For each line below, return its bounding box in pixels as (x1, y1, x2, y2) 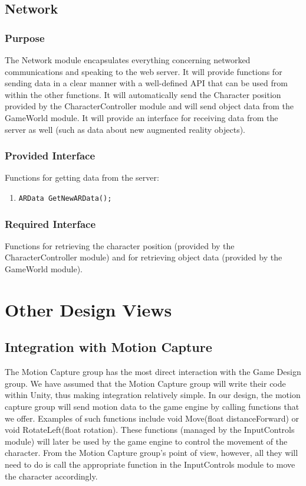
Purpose (5, 30, 45, 45)
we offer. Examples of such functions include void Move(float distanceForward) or (5, 412, 300, 424)
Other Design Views (5, 297, 172, 321)
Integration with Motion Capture (5, 338, 212, 356)
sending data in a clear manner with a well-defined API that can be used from (5, 77, 288, 89)
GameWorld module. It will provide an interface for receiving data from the (5, 111, 278, 123)
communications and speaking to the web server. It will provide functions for (5, 65, 282, 77)
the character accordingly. (5, 469, 98, 482)
